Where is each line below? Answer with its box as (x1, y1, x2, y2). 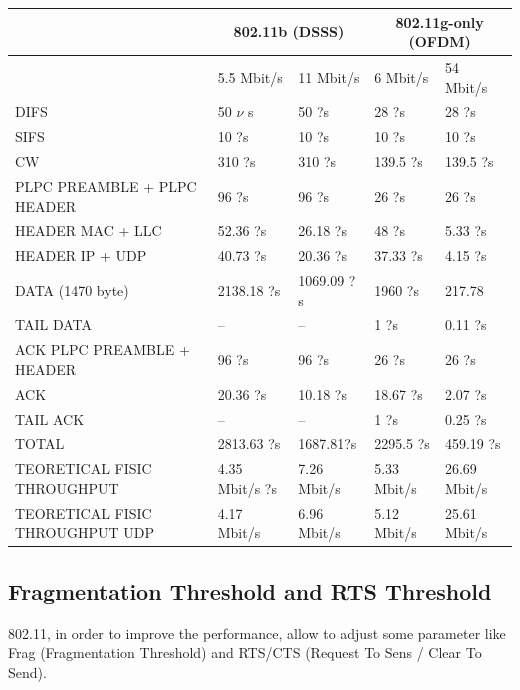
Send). (8, 661, 47, 682)
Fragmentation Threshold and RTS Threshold (8, 575, 492, 606)
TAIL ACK (15, 408, 85, 429)
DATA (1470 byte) (15, 279, 129, 300)
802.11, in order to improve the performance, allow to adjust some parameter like (8, 622, 506, 643)
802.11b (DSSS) (233, 21, 345, 42)
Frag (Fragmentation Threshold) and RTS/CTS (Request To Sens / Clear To (8, 642, 482, 663)
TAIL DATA (15, 314, 92, 335)
